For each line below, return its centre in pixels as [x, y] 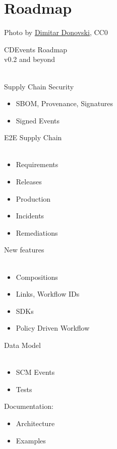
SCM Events [35, 372]
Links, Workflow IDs [48, 294]
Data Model [22, 345]
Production [33, 198]
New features [24, 250]
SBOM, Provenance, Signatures [65, 103]
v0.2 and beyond [30, 59]
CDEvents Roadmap [36, 49]
